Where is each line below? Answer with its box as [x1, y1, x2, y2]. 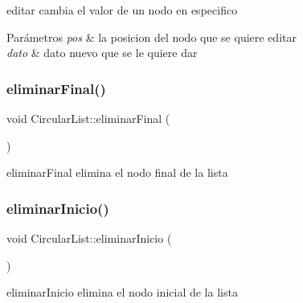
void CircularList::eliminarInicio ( [6, 230, 172, 246]
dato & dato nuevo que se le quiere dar [6, 44, 198, 61]
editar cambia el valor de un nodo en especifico [6, 2, 238, 18]
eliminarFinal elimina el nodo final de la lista [6, 164, 228, 181]
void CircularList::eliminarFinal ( [6, 110, 170, 126]
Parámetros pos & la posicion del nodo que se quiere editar [6, 28, 297, 45]
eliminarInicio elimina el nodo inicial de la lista [6, 284, 238, 301]
